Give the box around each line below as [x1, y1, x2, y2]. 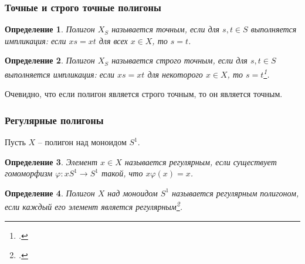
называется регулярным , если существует [124, 155, 277, 168]
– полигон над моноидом [38, 136, 127, 148]
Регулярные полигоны [5, 112, 104, 127]
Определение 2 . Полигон [5, 54, 95, 66]
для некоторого [147, 68, 203, 80]
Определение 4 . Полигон [5, 186, 95, 199]
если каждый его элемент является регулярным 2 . [5, 199, 183, 213]
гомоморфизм [5, 167, 53, 179]
